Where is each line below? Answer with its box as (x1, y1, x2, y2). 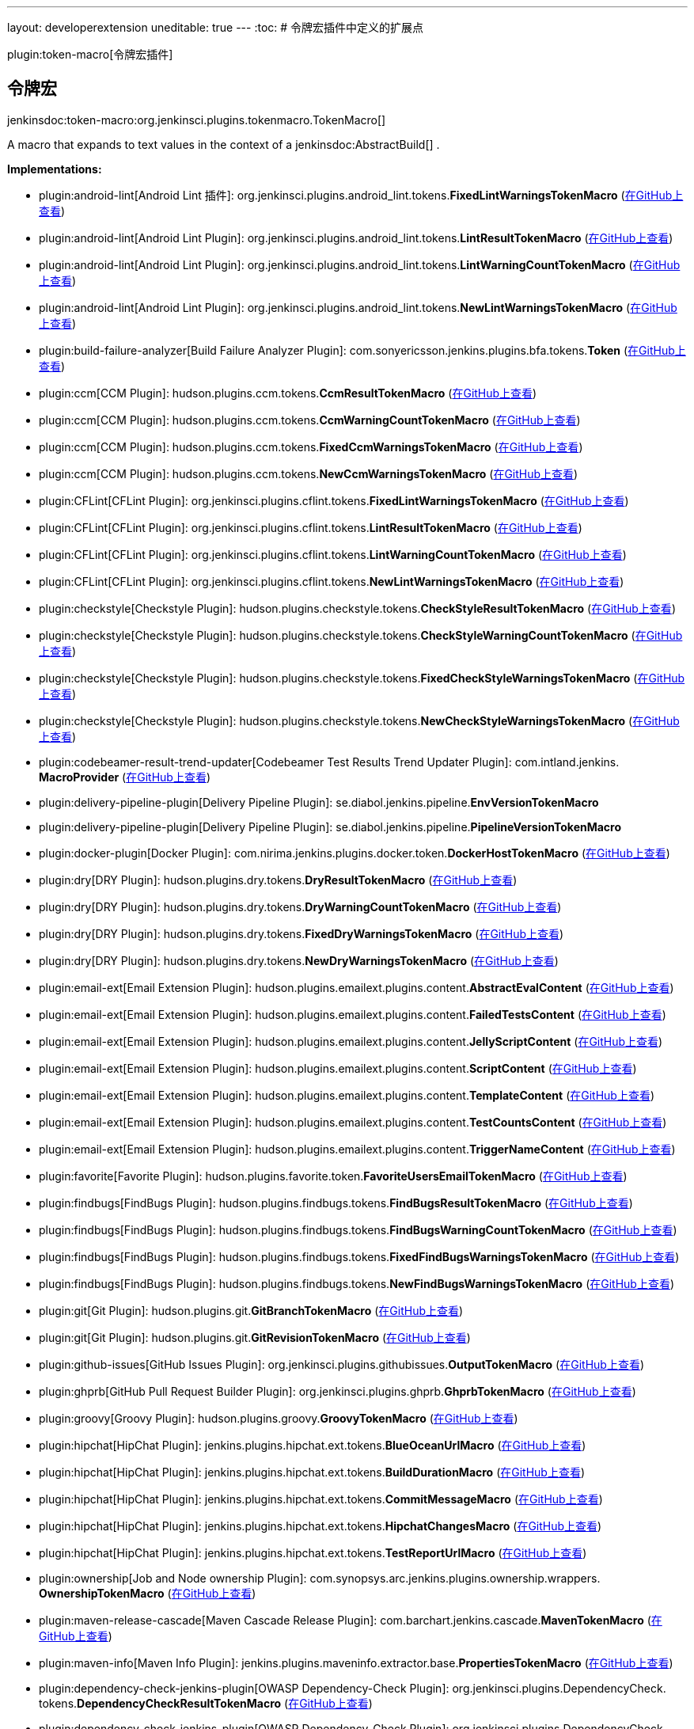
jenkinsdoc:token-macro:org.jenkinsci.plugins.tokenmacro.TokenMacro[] (7, 112, 386, 127)
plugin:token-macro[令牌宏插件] (7, 47, 173, 61)
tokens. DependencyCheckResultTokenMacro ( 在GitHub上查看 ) (39, 1696, 373, 1710)
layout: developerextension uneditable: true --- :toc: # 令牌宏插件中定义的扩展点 (7, 21, 424, 34)
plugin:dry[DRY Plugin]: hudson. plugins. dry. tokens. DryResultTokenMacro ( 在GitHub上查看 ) (39, 872, 518, 887)
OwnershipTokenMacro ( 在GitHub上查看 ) (39, 1586, 256, 1600)
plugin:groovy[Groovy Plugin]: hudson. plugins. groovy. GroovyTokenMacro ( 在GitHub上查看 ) (39, 1411, 518, 1425)
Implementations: (7, 161, 102, 176)
